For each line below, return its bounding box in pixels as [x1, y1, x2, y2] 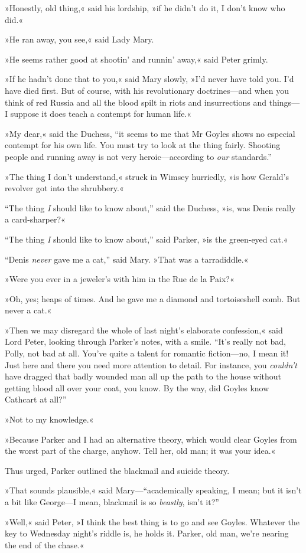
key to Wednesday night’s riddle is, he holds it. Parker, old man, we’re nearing [5, 527, 289, 539]
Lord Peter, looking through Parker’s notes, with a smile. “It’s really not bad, [5, 335, 286, 348]
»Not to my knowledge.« [5, 413, 94, 426]
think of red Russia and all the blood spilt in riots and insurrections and [5, 96, 267, 108]
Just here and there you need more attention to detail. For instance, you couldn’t [5, 358, 297, 371]
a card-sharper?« [5, 213, 66, 225]
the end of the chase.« [5, 538, 84, 551]
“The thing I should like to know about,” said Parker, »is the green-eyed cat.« [5, 233, 288, 245]
